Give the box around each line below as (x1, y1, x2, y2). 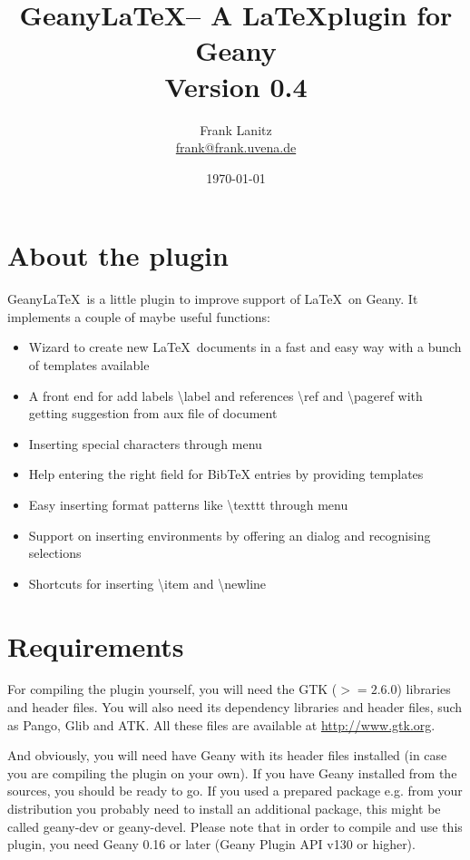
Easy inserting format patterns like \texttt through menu (28, 494, 348, 513)
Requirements (7, 627, 184, 664)
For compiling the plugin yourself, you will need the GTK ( (7, 679, 338, 699)
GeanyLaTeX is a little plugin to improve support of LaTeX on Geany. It (7, 289, 418, 308)
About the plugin (7, 237, 229, 274)
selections (28, 543, 82, 562)
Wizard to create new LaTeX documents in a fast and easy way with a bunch (28, 337, 462, 357)
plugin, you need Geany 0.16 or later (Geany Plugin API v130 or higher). (7, 835, 416, 854)
